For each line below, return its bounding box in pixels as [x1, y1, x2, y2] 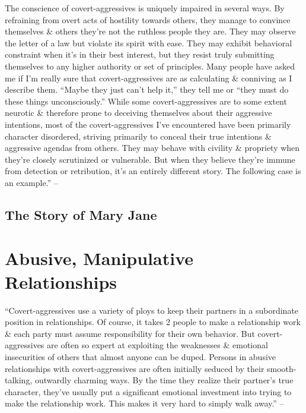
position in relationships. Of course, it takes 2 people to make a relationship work [5, 316, 301, 328]
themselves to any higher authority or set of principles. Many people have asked [5, 59, 295, 72]
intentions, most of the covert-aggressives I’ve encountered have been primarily [5, 118, 291, 130]
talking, [5, 374, 33, 386]
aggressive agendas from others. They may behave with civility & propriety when [5, 141, 300, 154]
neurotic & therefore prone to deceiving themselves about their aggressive [5, 106, 272, 119]
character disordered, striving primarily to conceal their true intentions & [5, 130, 272, 142]
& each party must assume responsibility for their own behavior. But [5, 327, 255, 339]
